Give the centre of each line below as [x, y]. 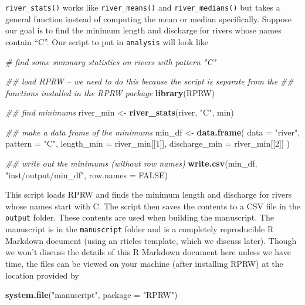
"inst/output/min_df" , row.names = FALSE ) [87, 174]
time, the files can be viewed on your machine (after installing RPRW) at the [144, 263]
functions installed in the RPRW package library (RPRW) [110, 92]
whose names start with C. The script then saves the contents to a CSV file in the [153, 206]
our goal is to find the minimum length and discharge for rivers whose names [143, 30]
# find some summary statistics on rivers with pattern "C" [111, 61]
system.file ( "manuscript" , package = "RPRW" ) [91, 295]
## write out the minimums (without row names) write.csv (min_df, [131, 163]
